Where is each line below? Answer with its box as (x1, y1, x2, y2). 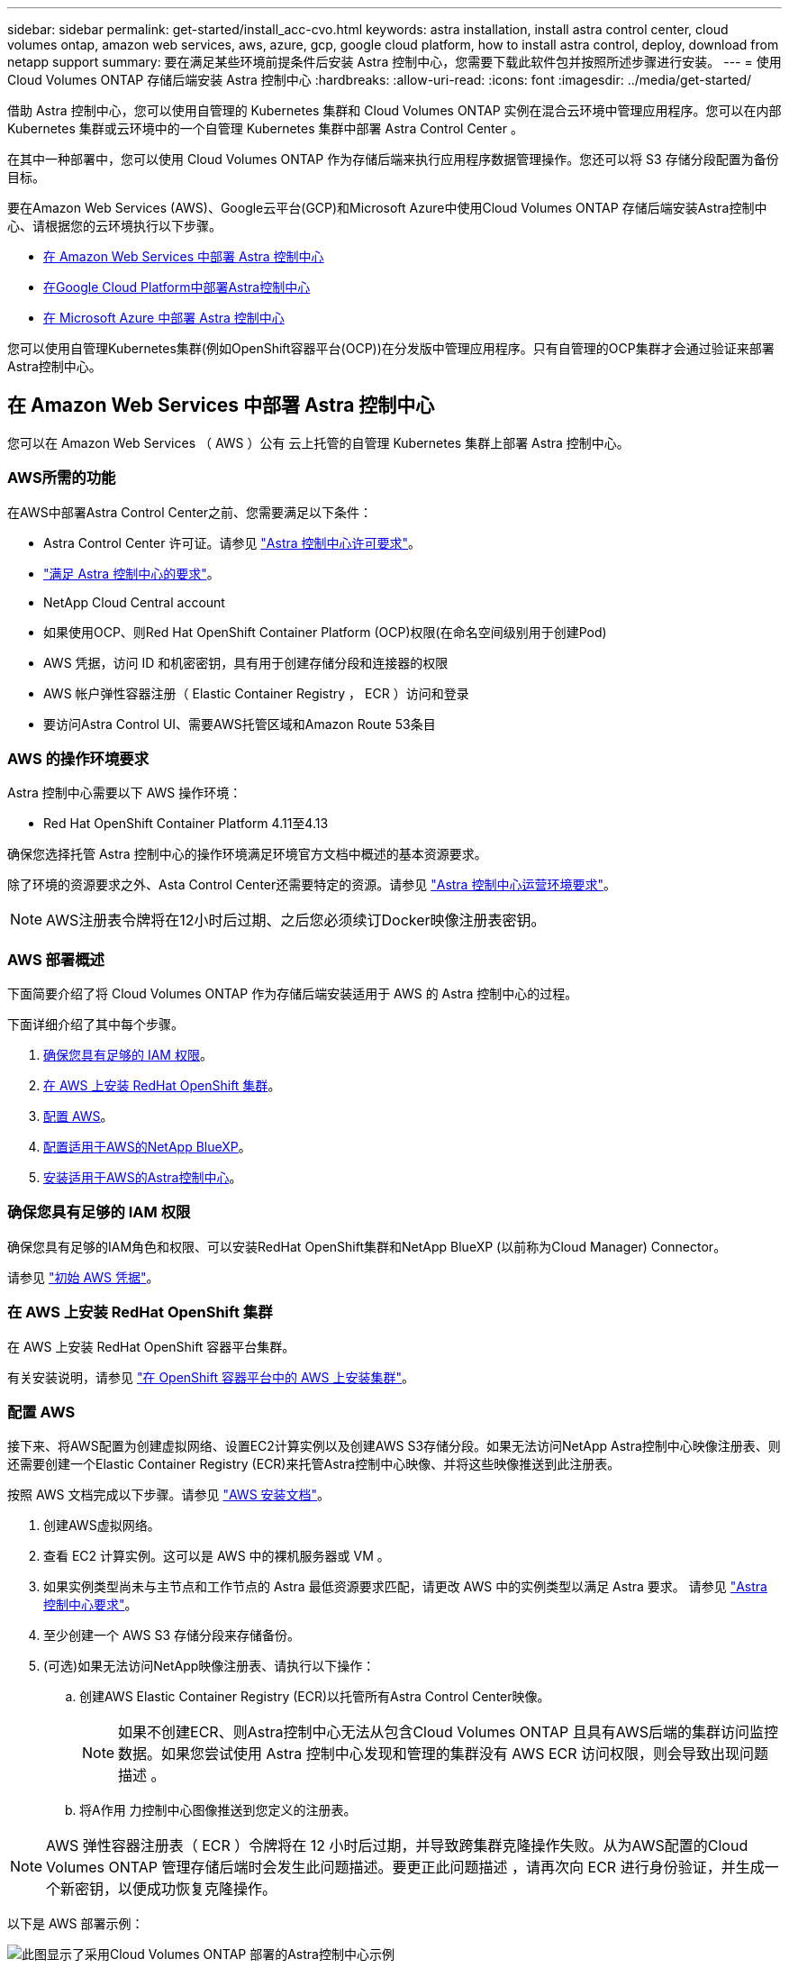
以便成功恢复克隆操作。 (118, 1880, 277, 1899)
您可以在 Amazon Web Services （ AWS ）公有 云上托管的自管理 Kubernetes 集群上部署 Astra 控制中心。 (7, 434, 630, 451)
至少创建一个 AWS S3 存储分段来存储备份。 (43, 1627, 301, 1644)
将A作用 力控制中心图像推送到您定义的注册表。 (79, 1802, 357, 1818)
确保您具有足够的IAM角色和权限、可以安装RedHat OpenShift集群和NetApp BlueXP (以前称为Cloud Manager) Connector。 (7, 1238, 727, 1254)
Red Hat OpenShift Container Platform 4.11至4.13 (43, 815, 329, 832)
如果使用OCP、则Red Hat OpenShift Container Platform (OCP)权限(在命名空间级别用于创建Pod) (43, 624, 607, 640)
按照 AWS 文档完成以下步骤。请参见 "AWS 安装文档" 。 (7, 1487, 331, 1503)
